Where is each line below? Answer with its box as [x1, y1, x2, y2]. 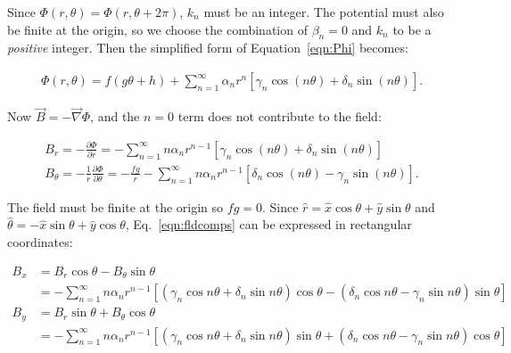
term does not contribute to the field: [177, 107, 382, 126]
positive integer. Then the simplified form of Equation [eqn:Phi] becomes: [7, 38, 408, 57]
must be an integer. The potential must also [203, 3, 444, 21]
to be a [392, 20, 432, 38]
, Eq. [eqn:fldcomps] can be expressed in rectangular [125, 215, 412, 234]
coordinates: [7, 233, 73, 251]
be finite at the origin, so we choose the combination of [7, 20, 308, 38]
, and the [90, 107, 140, 126]
